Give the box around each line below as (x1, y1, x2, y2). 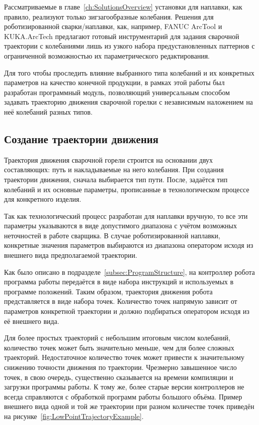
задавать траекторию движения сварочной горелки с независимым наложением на (4, 97, 253, 107)
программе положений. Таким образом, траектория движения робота (4, 286, 213, 296)
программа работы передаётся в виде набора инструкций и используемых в (4, 276, 233, 287)
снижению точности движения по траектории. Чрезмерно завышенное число (4, 362, 237, 372)
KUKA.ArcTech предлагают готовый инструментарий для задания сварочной (4, 31, 239, 41)
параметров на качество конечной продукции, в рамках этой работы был (4, 77, 225, 88)
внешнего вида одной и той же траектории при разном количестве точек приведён (4, 401, 254, 411)
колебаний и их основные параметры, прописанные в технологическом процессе (4, 184, 249, 194)
